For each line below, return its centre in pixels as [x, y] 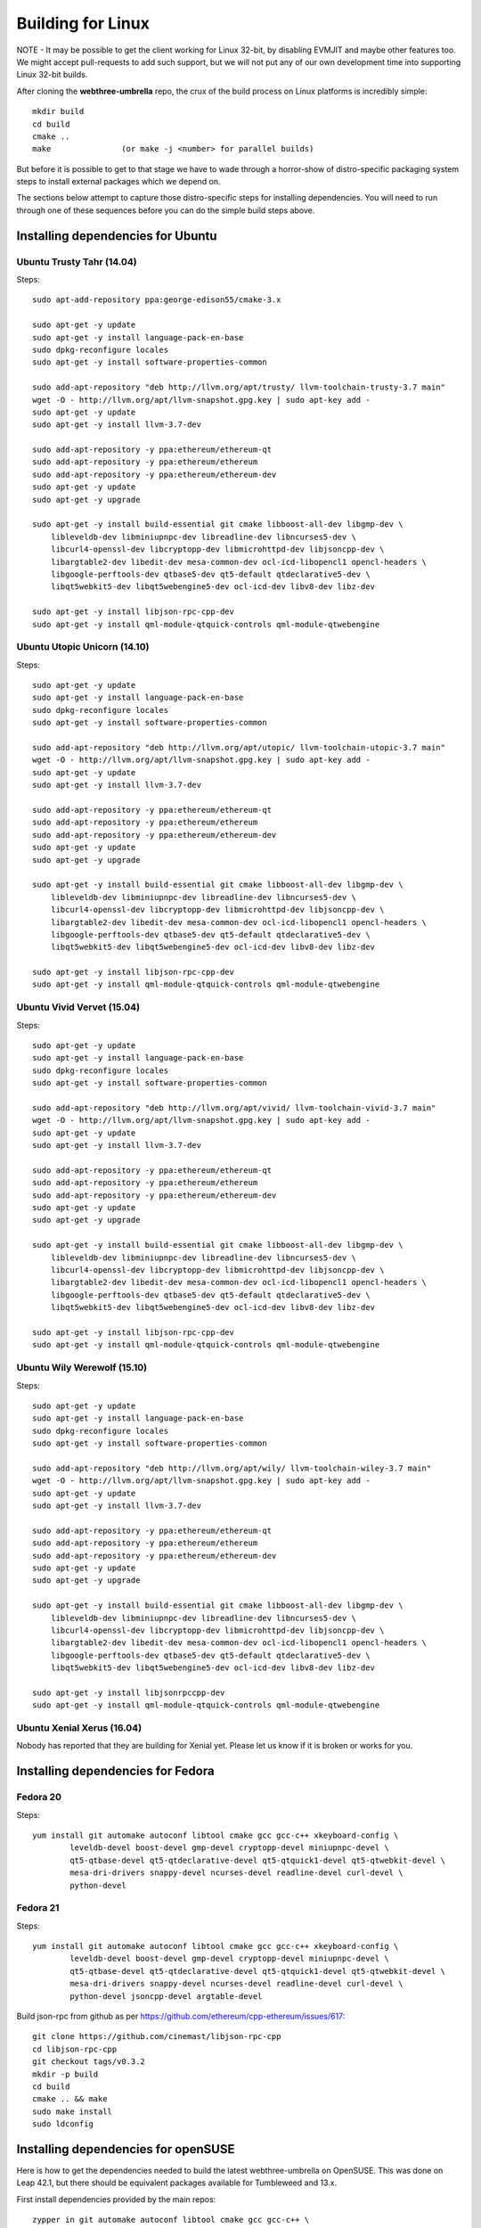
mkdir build [58, 112]
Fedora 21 [38, 1908]
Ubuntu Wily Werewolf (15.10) [82, 1368]
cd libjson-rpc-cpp [75, 2049]
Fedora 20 [39, 1798]
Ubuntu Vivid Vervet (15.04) [78, 1007]
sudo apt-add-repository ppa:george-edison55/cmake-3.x [157, 300]
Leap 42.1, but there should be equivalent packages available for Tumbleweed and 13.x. [177, 2183]
